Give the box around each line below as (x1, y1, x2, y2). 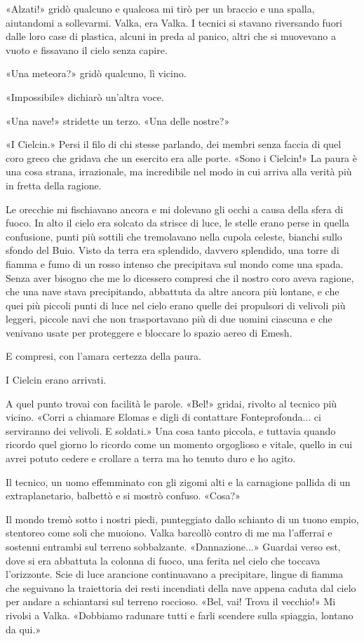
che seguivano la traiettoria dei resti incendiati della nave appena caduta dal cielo (6, 580, 356, 595)
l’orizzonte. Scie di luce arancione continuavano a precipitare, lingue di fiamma (6, 567, 344, 581)
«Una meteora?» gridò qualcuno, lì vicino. (6, 66, 187, 81)
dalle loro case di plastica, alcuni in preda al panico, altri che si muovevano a (6, 29, 336, 43)
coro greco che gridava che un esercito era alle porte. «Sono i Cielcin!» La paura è (6, 150, 358, 165)
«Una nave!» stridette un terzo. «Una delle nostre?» (6, 113, 230, 128)
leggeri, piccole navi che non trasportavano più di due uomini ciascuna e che (6, 311, 332, 326)
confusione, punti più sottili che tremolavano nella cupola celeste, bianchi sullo (6, 229, 342, 243)
